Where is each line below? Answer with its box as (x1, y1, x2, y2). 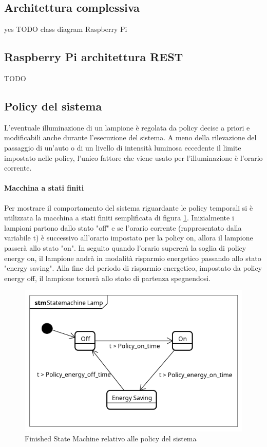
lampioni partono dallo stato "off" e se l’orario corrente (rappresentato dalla (4, 222, 242, 233)
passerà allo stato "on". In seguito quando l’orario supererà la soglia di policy (4, 242, 246, 253)
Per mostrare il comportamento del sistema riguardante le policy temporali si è (4, 202, 253, 213)
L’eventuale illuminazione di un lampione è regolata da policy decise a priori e (4, 122, 250, 133)
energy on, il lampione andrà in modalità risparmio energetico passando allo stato (4, 252, 261, 263)
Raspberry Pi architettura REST (4, 49, 183, 65)
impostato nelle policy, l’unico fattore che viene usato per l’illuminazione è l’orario (4, 152, 263, 163)
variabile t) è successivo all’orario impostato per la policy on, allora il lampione (4, 232, 253, 243)
